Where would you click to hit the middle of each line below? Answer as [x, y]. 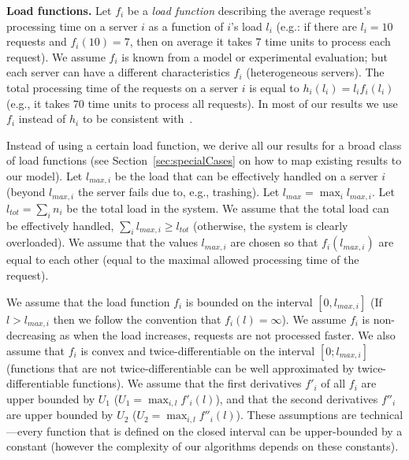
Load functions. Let [59, 10]
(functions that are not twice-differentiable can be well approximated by [180, 367]
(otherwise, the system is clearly [271, 225]
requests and [37, 41]
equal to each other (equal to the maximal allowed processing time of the [183, 260]
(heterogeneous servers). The [315, 72]
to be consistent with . [138, 119]
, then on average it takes [191, 41]
